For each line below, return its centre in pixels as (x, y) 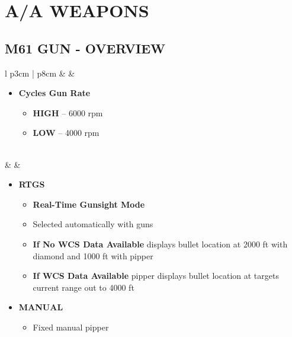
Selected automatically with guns (93, 224)
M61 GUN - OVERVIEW (85, 48)
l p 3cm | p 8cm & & (40, 73)
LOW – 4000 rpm (66, 133)
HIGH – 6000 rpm (68, 112)
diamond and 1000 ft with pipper (93, 255)
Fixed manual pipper (71, 327)
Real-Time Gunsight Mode (89, 204)
